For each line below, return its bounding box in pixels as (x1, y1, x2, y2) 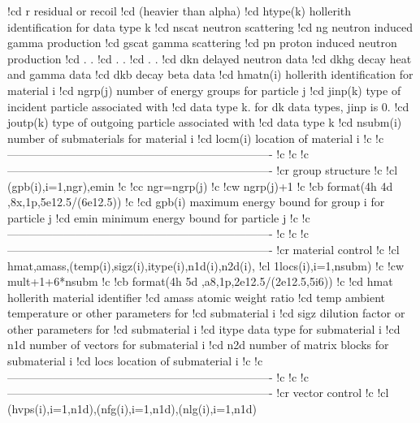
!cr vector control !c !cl (276, 384, 389, 401)
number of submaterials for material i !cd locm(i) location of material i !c (7, 129, 372, 146)
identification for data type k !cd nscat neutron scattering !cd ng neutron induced (7, 18, 413, 35)
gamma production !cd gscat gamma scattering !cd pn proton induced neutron (7, 34, 397, 51)
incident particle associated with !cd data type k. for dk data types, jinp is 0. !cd (7, 97, 409, 114)
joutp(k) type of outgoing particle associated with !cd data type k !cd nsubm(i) (7, 114, 402, 131)
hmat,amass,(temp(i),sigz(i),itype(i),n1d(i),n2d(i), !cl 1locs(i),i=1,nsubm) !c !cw (7, 257, 405, 274)
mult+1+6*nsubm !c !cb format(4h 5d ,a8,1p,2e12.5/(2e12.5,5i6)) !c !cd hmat (7, 273, 393, 290)
